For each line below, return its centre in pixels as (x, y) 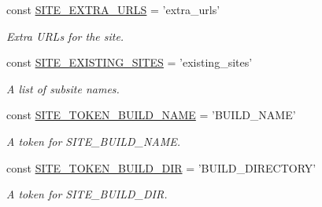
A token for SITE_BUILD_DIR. (87, 194)
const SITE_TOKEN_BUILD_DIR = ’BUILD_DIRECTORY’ (161, 167)
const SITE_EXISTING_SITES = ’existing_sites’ (130, 62)
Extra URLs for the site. (65, 36)
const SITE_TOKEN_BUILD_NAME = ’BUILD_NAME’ (151, 115)
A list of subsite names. (63, 88)
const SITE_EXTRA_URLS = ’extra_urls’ (113, 9)
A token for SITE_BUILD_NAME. (94, 141)
